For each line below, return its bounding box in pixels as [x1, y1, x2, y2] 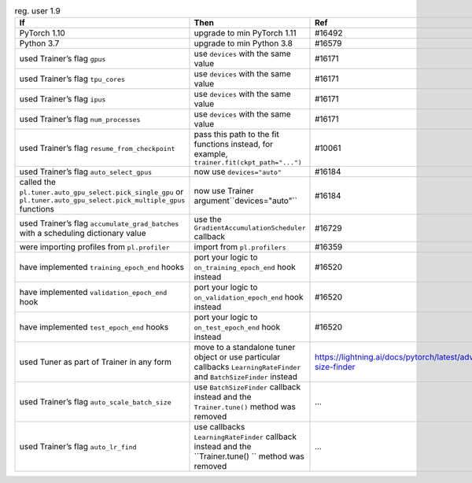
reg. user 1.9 [14, 6, 61, 17]
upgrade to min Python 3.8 [194, 38, 293, 49]
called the [19, 177, 57, 188]
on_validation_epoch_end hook [194, 292, 304, 303]
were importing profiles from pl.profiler [19, 241, 170, 253]
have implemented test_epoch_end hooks [19, 322, 169, 333]
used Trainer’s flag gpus [19, 53, 106, 65]
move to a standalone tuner [194, 342, 296, 353]
